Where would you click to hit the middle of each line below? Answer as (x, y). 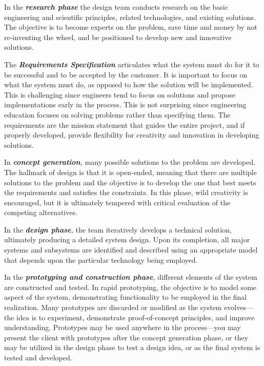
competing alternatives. (41, 212)
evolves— (239, 307)
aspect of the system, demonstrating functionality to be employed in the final (126, 297)
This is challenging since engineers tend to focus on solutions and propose (120, 94)
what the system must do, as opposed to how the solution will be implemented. (129, 84)
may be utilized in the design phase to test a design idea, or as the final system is (132, 347)
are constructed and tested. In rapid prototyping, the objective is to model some (130, 287)
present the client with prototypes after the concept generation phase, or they (126, 337)
